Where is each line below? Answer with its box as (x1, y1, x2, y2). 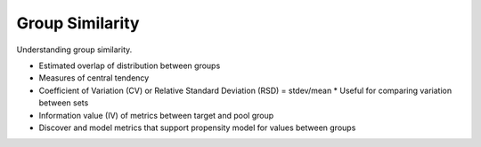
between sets (38, 97, 89, 108)
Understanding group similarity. (16, 44, 133, 55)
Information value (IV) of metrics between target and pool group (38, 110, 274, 120)
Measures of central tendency (38, 73, 150, 83)
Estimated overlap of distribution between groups (38, 60, 221, 71)
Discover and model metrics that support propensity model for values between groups (38, 122, 356, 133)
